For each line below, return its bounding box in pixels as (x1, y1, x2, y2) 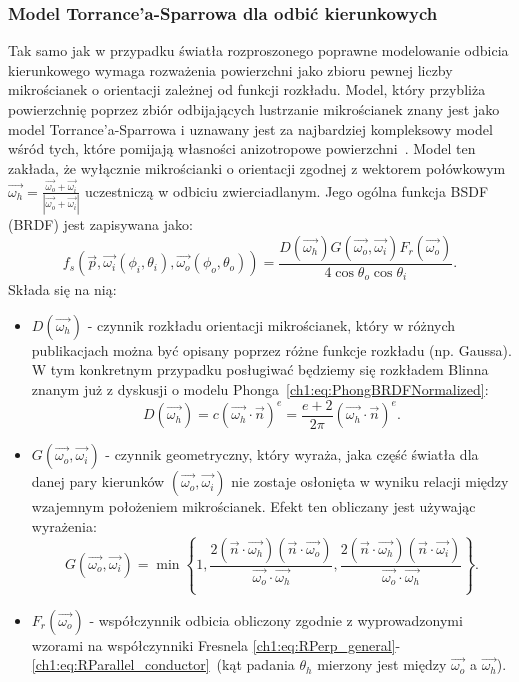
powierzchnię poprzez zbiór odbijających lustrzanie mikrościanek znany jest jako (8, 99, 500, 119)
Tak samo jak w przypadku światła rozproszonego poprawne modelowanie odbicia (8, 40, 509, 61)
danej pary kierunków (31, 471, 165, 492)
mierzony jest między (317, 654, 447, 675)
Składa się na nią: (8, 279, 117, 300)
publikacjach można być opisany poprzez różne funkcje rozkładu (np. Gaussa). (31, 339, 512, 360)
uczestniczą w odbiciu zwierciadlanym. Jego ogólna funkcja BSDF (85, 180, 489, 201)
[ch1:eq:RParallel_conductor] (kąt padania (31, 654, 295, 675)
